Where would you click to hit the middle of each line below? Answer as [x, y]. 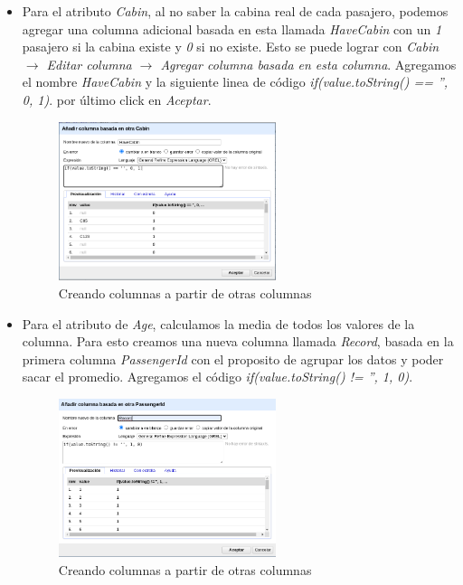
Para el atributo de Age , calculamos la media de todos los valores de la [218, 323]
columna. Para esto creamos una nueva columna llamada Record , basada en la [238, 341]
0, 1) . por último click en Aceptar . [117, 99]
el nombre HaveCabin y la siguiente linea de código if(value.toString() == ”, [235, 82]
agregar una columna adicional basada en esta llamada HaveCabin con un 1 [232, 28]
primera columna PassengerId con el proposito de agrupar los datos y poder [233, 359]
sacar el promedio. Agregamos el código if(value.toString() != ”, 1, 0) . [217, 377]
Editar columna [89, 64]
